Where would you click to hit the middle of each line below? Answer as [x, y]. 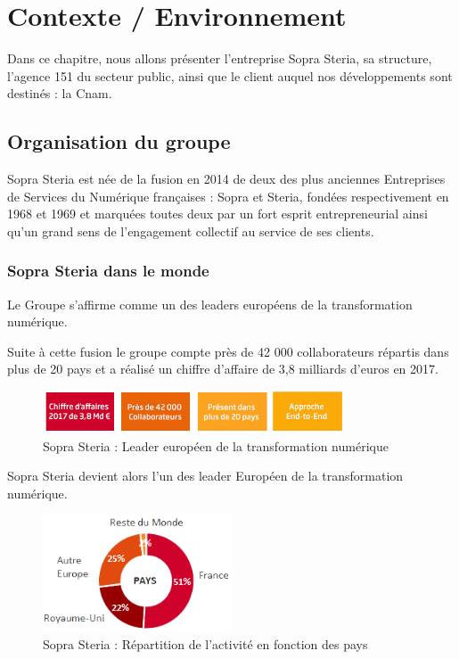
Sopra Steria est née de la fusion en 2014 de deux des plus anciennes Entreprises [226, 179]
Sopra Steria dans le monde [108, 271]
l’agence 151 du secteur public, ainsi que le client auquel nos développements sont [230, 75]
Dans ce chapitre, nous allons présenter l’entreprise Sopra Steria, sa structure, [220, 58]
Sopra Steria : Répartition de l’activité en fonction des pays [205, 643]
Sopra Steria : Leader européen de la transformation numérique [216, 445]
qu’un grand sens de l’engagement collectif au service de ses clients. [191, 231]
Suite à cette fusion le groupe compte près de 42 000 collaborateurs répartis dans [228, 351]
